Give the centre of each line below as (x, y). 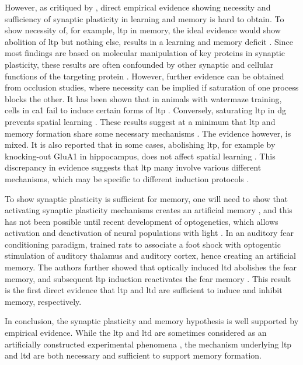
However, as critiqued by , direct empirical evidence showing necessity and (138, 7)
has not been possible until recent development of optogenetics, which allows (142, 221)
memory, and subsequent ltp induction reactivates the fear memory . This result (148, 278)
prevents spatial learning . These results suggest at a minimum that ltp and (140, 121)
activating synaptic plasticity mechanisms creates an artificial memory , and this (149, 210)
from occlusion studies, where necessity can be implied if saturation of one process (152, 87)
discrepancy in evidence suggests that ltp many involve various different (133, 167)
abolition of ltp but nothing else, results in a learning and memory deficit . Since (149, 41)
